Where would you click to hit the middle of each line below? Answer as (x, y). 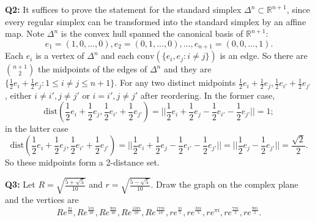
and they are (187, 69)
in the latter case (37, 128)
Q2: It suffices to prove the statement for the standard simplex (123, 9)
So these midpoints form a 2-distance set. (82, 162)
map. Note (25, 33)
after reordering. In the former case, (208, 95)
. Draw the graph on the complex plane (224, 184)
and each (118, 55)
